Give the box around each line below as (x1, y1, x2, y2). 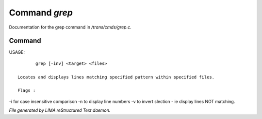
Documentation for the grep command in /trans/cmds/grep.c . (9, 24, 131, 30)
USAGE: (9, 49, 25, 55)
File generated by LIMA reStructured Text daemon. (9, 107, 111, 113)
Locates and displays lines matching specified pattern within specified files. (17, 74, 215, 80)
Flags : (17, 88, 36, 93)
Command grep (9, 7, 73, 18)
